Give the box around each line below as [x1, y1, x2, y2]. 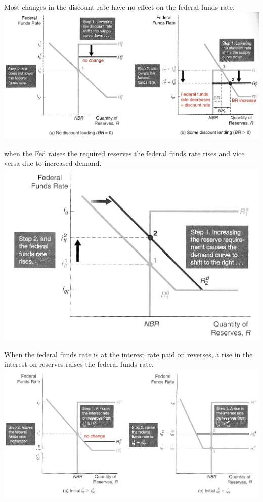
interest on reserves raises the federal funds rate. [4, 359, 154, 369]
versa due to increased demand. [4, 158, 102, 169]
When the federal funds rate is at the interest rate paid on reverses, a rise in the [4, 349, 253, 359]
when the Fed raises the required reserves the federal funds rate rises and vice [4, 148, 245, 158]
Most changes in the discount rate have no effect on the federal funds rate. [4, 2, 235, 12]
